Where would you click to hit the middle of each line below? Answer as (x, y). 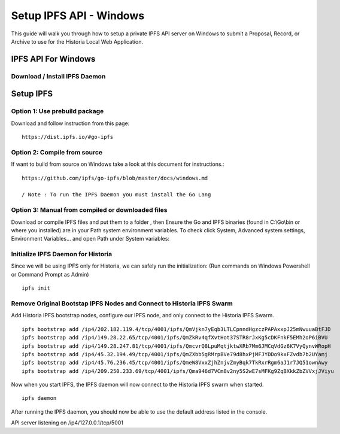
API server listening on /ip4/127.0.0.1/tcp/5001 (67, 423)
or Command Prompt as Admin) (50, 274)
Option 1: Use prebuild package (57, 111)
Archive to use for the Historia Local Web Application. (77, 41)
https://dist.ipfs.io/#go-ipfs (68, 137)
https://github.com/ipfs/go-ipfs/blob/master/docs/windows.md (115, 178)
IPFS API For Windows (53, 59)
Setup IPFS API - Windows (78, 16)
